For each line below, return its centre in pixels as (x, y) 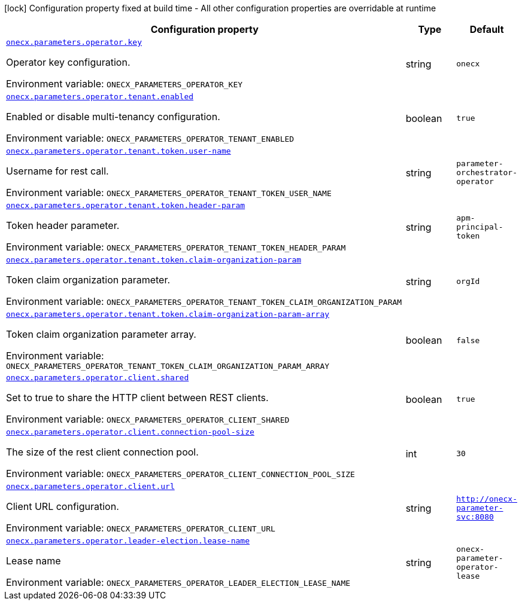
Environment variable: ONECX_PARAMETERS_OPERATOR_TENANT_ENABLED (150, 138)
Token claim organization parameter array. (101, 334)
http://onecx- (487, 499)
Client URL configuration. (63, 506)
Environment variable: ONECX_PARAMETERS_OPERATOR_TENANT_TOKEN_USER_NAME (169, 192)
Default (487, 29)
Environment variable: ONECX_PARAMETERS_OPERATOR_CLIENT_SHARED (148, 419)
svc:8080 (475, 517)
